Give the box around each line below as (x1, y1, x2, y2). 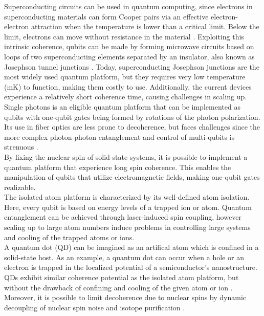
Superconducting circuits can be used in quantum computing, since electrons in (4, 1, 253, 11)
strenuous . (4, 141, 38, 152)
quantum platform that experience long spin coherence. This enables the (4, 161, 231, 172)
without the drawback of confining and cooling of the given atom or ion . (4, 282, 233, 292)
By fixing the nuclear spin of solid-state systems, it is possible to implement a (4, 151, 248, 162)
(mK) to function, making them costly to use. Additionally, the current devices (4, 81, 252, 92)
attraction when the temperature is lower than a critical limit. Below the (31, 21, 259, 32)
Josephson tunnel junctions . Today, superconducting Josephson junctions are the (4, 61, 259, 72)
